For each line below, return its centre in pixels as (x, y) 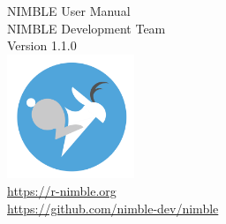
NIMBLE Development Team (87, 28)
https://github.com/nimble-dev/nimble (113, 208)
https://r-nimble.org (62, 191)
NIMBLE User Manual (69, 11)
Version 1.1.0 (42, 45)
